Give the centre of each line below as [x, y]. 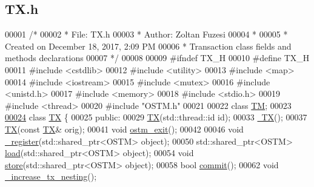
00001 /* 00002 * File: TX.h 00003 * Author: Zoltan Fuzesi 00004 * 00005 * [146, 34]
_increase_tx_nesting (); [51, 176]
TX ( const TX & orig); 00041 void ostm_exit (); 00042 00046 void [124, 129]
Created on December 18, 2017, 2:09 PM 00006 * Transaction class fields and [148, 46]
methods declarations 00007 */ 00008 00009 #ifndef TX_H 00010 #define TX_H [157, 58]
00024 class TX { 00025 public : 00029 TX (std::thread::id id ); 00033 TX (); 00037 [156, 117]
